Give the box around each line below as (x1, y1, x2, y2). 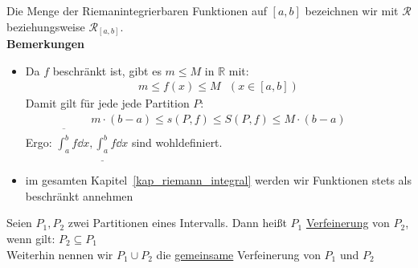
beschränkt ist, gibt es (52, 62, 162, 79)
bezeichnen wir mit (305, 2, 399, 18)
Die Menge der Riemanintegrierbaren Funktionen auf (6, 2, 267, 18)
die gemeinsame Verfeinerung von (156, 246, 321, 262)
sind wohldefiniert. (131, 134, 223, 150)
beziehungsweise (6, 18, 85, 35)
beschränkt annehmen (25, 187, 133, 204)
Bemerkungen (6, 35, 85, 52)
